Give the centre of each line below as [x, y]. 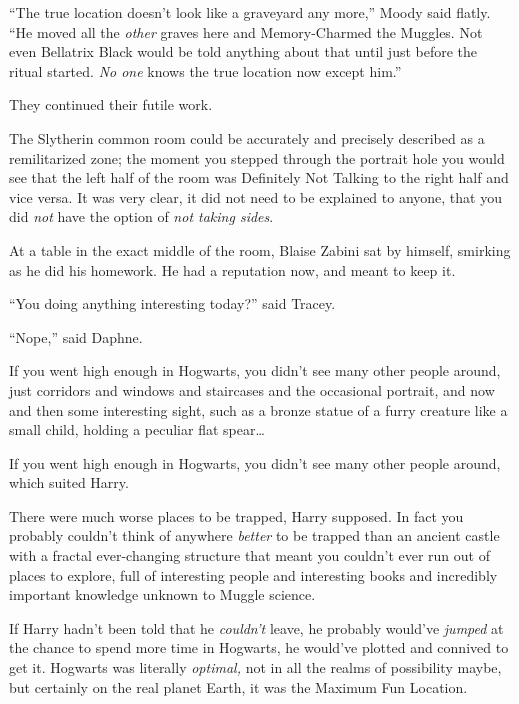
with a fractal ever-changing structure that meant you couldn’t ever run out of [249, 555]
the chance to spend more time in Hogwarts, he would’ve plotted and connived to [259, 647]
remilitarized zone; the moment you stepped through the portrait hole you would [257, 157]
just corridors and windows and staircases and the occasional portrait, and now [252, 389]
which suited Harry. [69, 482]
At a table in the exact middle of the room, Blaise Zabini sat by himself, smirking [260, 249]
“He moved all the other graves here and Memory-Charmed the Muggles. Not [246, 31]
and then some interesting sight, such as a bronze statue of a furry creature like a [258, 409]
